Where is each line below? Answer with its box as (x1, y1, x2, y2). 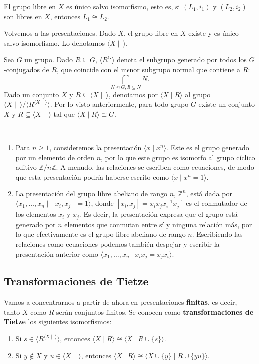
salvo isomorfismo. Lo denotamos (4, 37, 105, 48)
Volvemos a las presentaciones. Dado (4, 28, 116, 38)
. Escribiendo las (192, 229, 243, 239)
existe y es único (188, 28, 239, 38)
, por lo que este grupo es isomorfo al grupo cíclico (101, 152, 255, 162)
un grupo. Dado (24, 54, 73, 65)
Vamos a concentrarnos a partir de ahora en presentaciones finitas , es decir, (4, 297, 237, 307)
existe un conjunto (198, 99, 255, 109)
